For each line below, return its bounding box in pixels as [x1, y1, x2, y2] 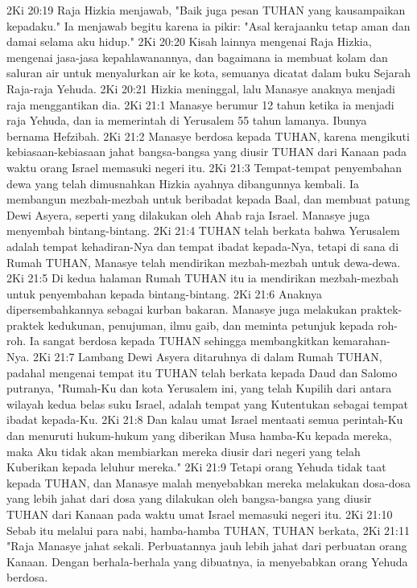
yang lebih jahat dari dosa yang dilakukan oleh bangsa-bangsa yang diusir [6, 490, 372, 507]
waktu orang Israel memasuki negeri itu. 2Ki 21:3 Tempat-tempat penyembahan [6, 158, 403, 175]
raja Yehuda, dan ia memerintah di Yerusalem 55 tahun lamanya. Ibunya [6, 112, 367, 129]
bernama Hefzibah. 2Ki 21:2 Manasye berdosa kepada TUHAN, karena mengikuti [6, 127, 410, 144]
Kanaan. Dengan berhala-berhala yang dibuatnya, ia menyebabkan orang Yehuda [6, 553, 408, 569]
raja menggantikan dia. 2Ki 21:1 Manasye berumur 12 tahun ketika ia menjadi [6, 96, 394, 113]
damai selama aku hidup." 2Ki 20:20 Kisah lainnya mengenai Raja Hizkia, [6, 33, 372, 50]
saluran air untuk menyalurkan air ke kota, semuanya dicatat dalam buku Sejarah [6, 64, 411, 81]
